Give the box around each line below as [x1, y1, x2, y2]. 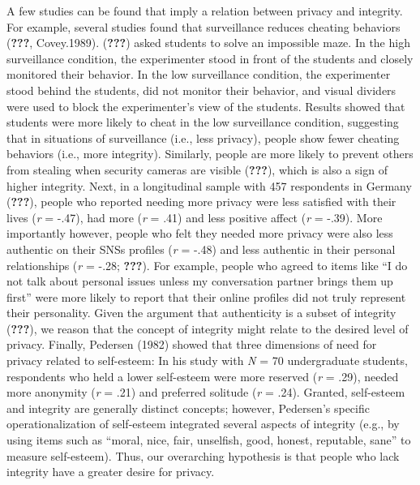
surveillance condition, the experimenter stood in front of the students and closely [6, 49, 414, 67]
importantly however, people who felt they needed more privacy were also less [6, 225, 393, 242]
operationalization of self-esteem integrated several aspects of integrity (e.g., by [6, 415, 400, 432]
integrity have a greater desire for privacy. [6, 463, 215, 480]
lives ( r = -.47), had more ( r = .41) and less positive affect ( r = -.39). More [6, 208, 383, 225]
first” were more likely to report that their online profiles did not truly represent [6, 288, 406, 305]
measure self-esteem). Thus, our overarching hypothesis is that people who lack [6, 447, 400, 464]
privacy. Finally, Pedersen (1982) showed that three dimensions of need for [6, 336, 377, 353]
